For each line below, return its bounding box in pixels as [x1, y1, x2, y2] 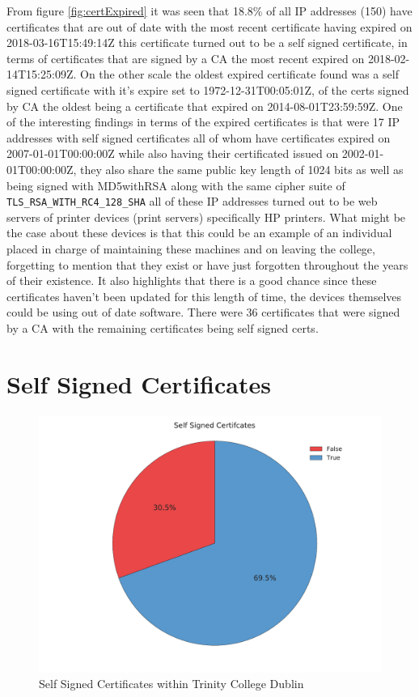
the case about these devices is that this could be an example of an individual [6, 224, 392, 241]
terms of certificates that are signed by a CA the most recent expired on [6, 49, 365, 66]
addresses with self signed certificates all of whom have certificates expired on [6, 129, 391, 146]
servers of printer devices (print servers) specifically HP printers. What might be [6, 208, 406, 225]
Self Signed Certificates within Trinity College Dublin [39, 675, 304, 692]
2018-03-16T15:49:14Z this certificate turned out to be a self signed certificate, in [6, 34, 408, 51]
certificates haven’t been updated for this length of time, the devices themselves [6, 287, 402, 304]
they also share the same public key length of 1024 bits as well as [79, 160, 404, 177]
